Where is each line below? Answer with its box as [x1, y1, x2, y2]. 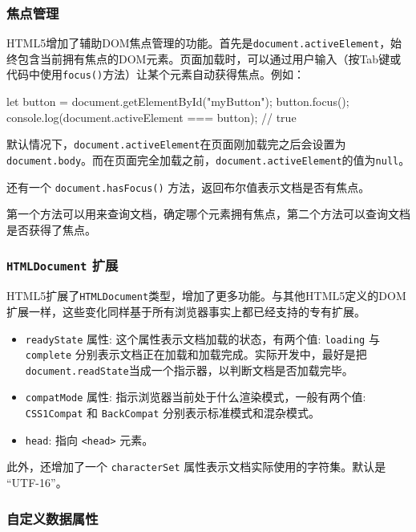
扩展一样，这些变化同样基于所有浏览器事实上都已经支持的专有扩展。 [6, 303, 366, 319]
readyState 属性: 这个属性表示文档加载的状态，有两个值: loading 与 [25, 330, 380, 347]
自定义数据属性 [6, 508, 99, 528]
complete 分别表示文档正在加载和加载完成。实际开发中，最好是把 [25, 346, 367, 363]
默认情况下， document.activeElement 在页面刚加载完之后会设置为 [6, 136, 346, 152]
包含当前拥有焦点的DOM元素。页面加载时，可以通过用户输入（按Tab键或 [17, 50, 402, 67]
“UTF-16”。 [6, 474, 67, 491]
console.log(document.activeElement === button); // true [6, 108, 297, 125]
